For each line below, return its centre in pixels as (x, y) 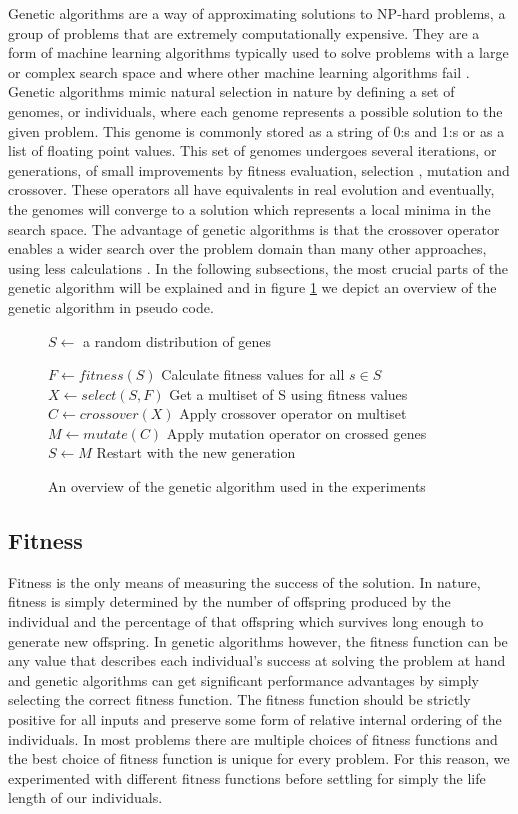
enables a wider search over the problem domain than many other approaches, (247, 248)
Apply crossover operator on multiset (293, 413)
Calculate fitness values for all (253, 374)
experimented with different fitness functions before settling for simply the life (247, 777)
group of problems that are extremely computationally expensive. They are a (244, 32)
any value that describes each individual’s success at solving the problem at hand (257, 660)
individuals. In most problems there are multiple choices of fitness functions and (253, 738)
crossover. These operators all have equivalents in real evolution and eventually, (251, 189)
